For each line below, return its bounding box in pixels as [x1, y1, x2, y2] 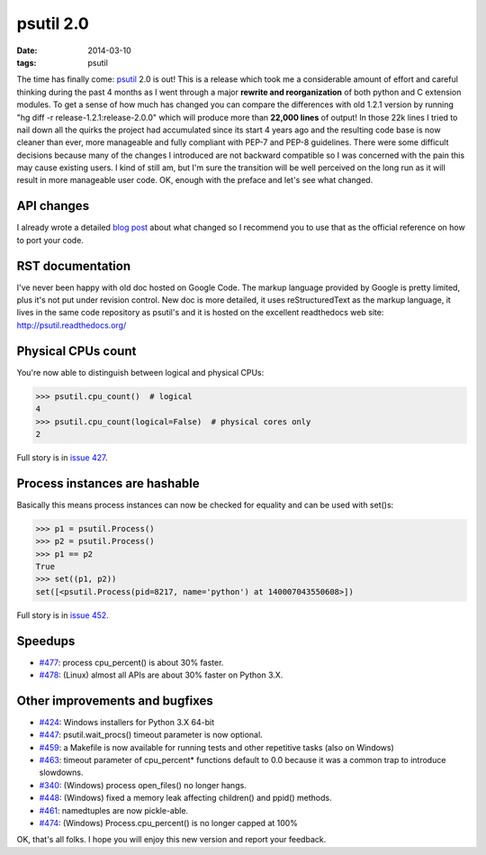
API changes [16, 198, 90, 214]
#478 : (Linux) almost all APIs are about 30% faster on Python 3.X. [39, 669, 283, 680]
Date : [16, 45, 38, 56]
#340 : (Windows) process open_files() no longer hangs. [39, 779, 247, 790]
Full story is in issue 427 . [16, 451, 108, 463]
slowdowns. [39, 767, 84, 778]
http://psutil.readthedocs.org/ [16, 320, 127, 331]
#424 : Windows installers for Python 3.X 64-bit [39, 716, 215, 727]
